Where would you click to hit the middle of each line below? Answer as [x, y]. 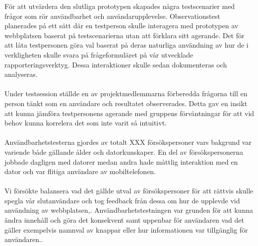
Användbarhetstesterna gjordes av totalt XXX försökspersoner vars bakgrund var [128, 142]
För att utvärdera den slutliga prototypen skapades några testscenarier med [120, 6]
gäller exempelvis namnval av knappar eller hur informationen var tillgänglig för [126, 229]
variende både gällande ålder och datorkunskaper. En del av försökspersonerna [124, 152]
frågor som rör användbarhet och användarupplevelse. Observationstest [112, 16]
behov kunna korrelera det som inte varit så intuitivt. [86, 123]
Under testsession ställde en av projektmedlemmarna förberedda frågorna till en [126, 93]
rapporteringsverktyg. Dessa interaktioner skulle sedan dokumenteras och [116, 64]
